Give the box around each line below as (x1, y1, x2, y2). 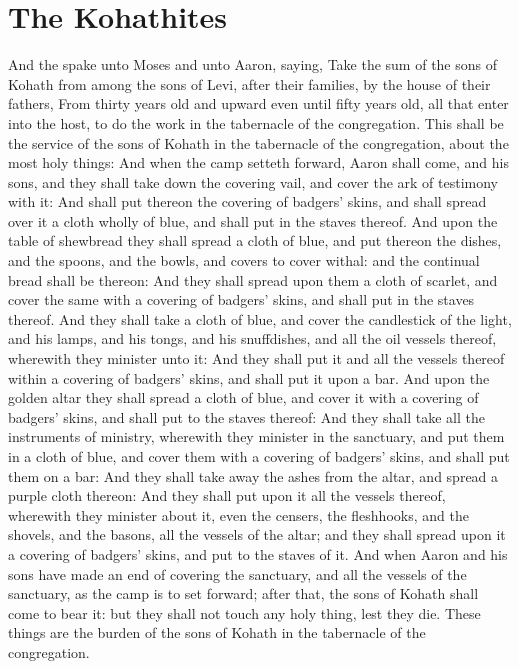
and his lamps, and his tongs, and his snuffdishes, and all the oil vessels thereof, (8, 328, 497, 349)
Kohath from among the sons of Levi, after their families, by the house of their (8, 73, 491, 94)
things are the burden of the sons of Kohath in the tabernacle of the (8, 622, 426, 643)
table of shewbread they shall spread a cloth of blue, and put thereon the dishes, (8, 230, 502, 251)
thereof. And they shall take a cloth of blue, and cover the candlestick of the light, (8, 308, 512, 329)
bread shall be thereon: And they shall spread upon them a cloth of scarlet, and (8, 269, 498, 290)
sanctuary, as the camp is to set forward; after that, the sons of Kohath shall (8, 583, 479, 604)
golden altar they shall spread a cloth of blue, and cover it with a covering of (8, 387, 479, 408)
